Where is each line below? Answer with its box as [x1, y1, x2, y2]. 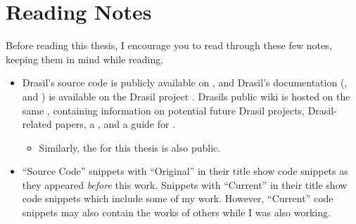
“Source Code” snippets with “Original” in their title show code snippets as [22, 164, 348, 178]
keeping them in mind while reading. [6, 51, 164, 66]
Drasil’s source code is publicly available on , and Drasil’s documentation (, [22, 75, 348, 90]
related [22, 117, 52, 131]
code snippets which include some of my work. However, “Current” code [22, 191, 333, 206]
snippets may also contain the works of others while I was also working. [22, 205, 331, 220]
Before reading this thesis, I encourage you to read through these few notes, [6, 38, 332, 53]
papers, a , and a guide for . [55, 117, 176, 131]
